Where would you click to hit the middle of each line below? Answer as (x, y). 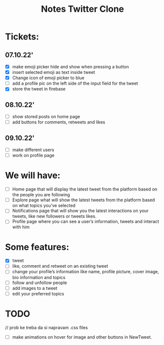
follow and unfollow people (40, 282)
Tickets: (22, 37)
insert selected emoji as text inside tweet (54, 72)
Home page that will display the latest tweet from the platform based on (85, 189)
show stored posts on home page (46, 117)
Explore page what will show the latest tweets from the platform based (83, 200)
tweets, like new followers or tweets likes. (54, 216)
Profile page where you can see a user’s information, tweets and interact (86, 221)
